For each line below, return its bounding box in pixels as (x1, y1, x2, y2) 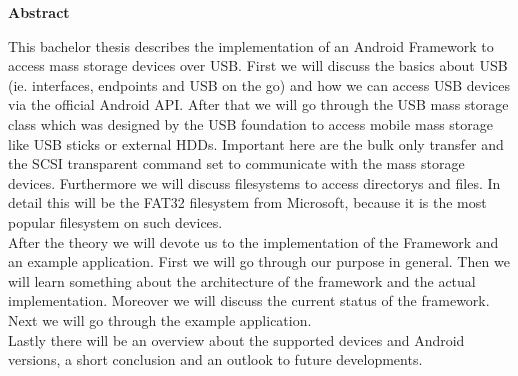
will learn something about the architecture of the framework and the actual (8, 270, 476, 291)
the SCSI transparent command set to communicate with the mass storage (8, 153, 465, 174)
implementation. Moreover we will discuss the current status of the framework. (8, 290, 490, 311)
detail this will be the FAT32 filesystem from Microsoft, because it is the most (8, 192, 487, 213)
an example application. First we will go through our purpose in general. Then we (8, 251, 510, 272)
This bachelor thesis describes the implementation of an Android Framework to (8, 35, 494, 56)
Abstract (8, 2, 70, 22)
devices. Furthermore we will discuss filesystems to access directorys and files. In (8, 172, 501, 193)
